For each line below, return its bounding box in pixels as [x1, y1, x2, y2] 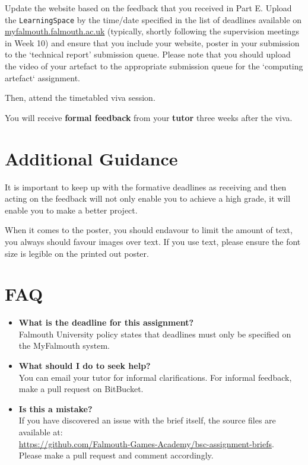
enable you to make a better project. [5, 203, 138, 216]
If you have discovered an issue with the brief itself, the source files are [18, 414, 276, 426]
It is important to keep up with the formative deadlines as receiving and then [5, 180, 287, 193]
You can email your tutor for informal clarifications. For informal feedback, [18, 371, 292, 383]
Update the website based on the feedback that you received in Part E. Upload [5, 2, 292, 14]
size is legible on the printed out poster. [5, 247, 149, 259]
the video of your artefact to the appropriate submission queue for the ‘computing [5, 60, 303, 72]
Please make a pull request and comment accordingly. [18, 449, 214, 461]
